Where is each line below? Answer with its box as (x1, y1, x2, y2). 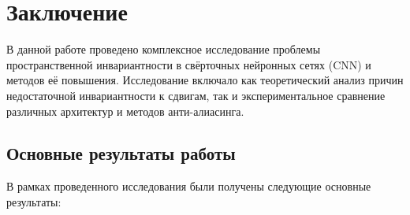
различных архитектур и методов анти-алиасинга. (6, 102, 244, 119)
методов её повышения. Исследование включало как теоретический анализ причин (6, 72, 404, 88)
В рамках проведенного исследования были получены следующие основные (6, 178, 371, 195)
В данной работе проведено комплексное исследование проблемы (6, 41, 321, 57)
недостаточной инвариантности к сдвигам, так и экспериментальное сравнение (6, 87, 386, 103)
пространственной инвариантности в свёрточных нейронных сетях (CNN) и (6, 56, 371, 72)
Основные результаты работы (6, 141, 236, 165)
